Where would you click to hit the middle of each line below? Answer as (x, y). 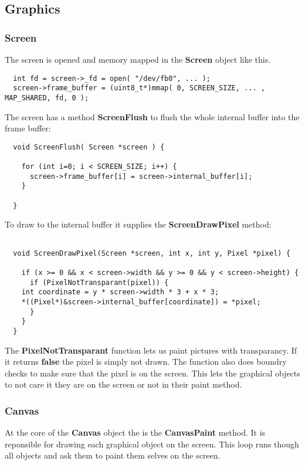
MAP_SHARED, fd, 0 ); (47, 98)
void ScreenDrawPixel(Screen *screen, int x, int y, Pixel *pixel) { (152, 253)
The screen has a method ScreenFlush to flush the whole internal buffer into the (152, 116)
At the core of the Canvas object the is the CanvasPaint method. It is (135, 432)
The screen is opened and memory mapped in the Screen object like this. (138, 59)
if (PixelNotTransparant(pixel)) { (99, 282)
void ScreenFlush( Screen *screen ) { (89, 147)
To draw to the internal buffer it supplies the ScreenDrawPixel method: (138, 224)
